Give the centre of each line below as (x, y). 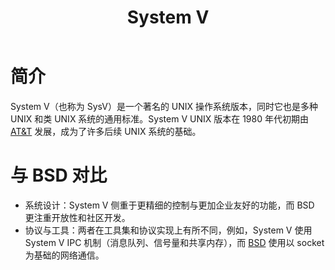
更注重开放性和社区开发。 (77, 217)
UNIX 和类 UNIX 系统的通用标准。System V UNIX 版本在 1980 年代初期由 (159, 118)
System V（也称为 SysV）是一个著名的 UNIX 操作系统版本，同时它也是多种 (164, 106)
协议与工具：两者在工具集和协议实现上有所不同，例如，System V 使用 (168, 230)
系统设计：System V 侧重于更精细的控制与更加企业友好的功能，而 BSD (169, 205)
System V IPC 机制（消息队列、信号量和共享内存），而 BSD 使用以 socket (174, 242)
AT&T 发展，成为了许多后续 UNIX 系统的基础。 (106, 131)
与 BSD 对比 (59, 175)
